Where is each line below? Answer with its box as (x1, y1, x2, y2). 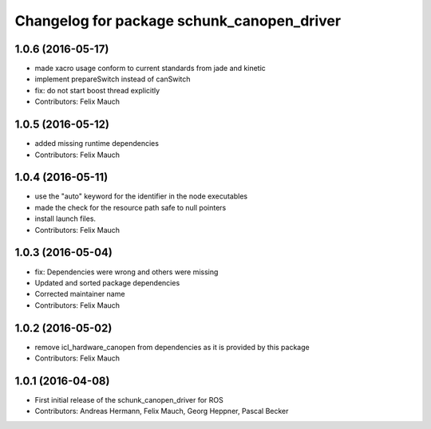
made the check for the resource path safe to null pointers (34, 203, 227, 212)
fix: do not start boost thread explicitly (34, 85, 160, 95)
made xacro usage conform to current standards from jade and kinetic (34, 64, 267, 73)
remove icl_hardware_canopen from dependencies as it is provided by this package (34, 342, 310, 352)
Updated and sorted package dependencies (34, 277, 180, 287)
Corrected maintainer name (34, 289, 125, 299)
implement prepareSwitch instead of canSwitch (34, 74, 191, 84)
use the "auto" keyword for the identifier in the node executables (34, 191, 247, 201)
